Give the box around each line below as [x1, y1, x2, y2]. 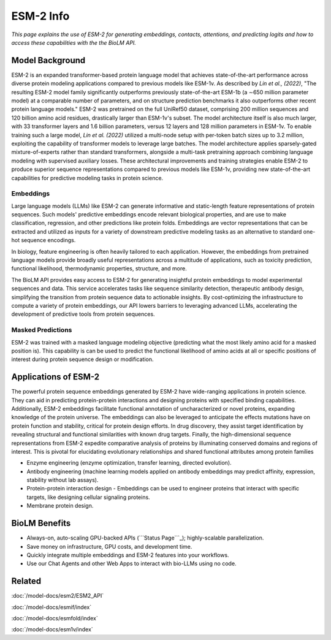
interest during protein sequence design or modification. [11, 356, 154, 363]
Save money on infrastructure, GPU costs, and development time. [26, 543, 192, 550]
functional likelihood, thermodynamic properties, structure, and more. [11, 265, 187, 272]
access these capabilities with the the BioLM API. [11, 39, 136, 46]
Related [11, 576, 42, 587]
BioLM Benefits [11, 518, 71, 528]
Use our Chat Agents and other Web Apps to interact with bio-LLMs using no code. [26, 560, 237, 567]
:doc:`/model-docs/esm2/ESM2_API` [11, 592, 104, 600]
